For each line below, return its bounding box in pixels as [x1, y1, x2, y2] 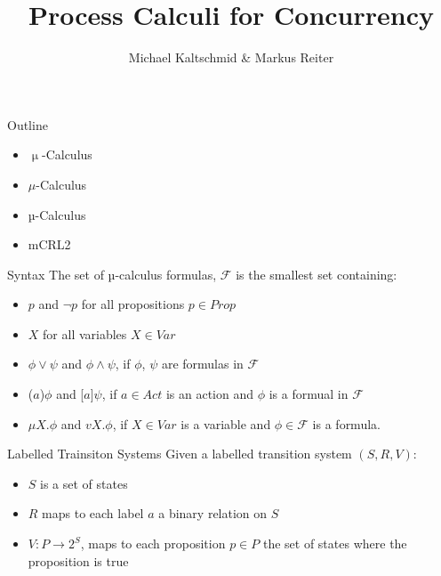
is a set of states [40, 474, 128, 492]
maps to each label [42, 504, 144, 523]
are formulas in [161, 354, 244, 373]
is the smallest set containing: [236, 264, 397, 283]
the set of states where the [262, 534, 407, 553]
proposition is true [28, 551, 129, 570]
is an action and [165, 385, 253, 403]
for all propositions [81, 295, 185, 313]
